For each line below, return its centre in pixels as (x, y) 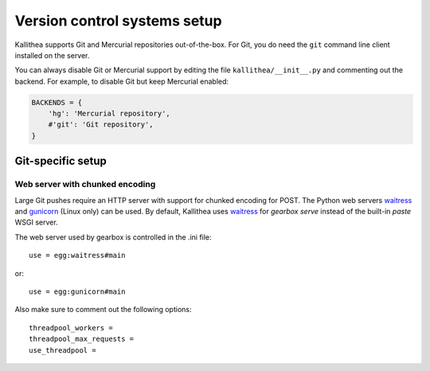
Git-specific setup (61, 161)
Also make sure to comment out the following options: (103, 310)
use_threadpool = (63, 350)
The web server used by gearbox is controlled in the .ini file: (113, 237)
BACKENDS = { (57, 102)
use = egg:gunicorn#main (77, 291)
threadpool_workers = (71, 328)
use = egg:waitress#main (77, 256)
